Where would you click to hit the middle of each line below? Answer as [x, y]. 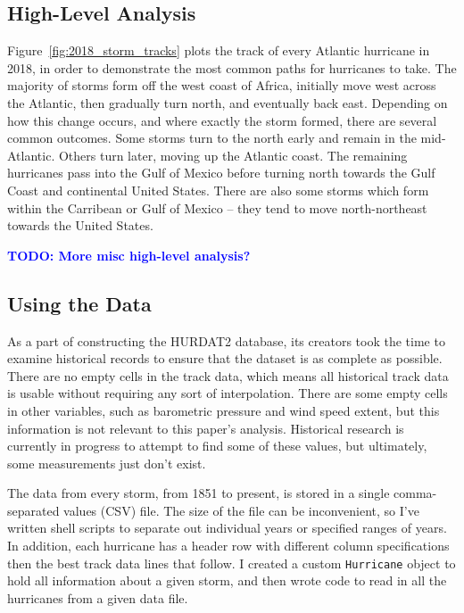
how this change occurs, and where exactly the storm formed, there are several [222, 120]
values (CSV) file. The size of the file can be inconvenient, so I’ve [241, 510]
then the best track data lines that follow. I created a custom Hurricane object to [232, 563]
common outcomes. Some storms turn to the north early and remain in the [212, 138]
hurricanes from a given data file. [98, 597]
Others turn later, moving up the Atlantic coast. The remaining [233, 155]
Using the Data [79, 303]
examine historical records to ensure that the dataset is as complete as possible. [225, 358]
